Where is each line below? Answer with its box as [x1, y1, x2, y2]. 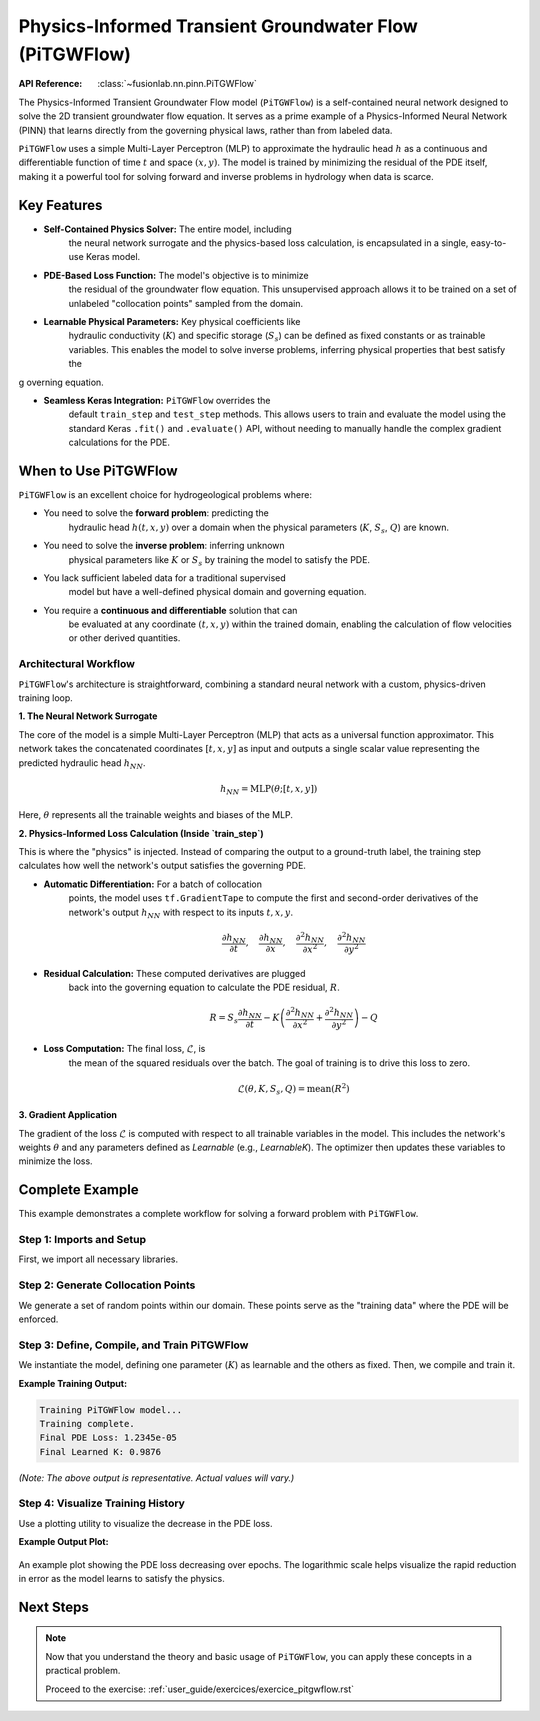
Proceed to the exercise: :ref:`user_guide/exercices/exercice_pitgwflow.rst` [45, 1683, 355, 1695]
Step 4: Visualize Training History [18, 1496, 185, 1510]
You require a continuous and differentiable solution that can [43, 604, 298, 616]
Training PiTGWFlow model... [39, 1404, 183, 1415]
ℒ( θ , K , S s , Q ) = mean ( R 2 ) [237, 1081, 350, 1097]
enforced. [18, 1313, 59, 1325]
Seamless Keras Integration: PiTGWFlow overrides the [43, 394, 271, 406]
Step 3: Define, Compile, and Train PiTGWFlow [18, 1338, 249, 1352]
